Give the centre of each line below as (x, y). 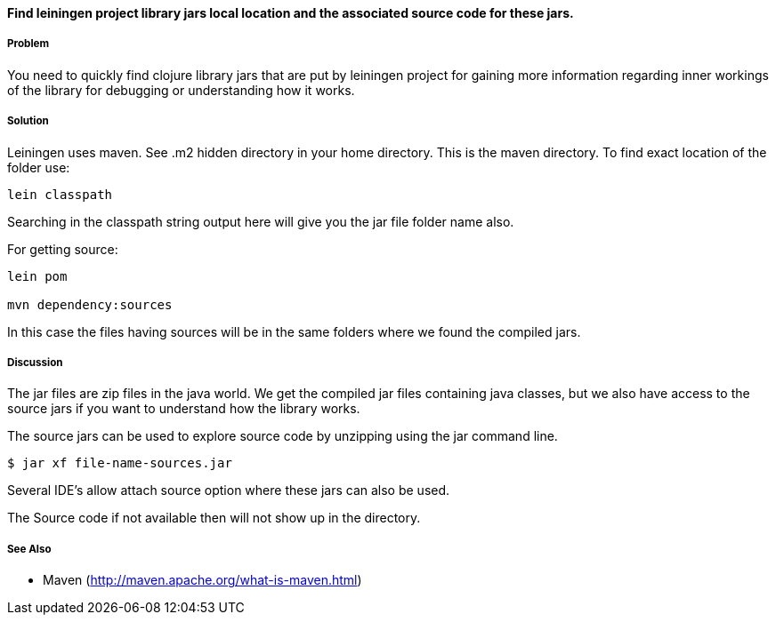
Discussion (35, 362)
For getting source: (63, 249)
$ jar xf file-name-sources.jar (120, 463)
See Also (29, 549)
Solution (28, 121)
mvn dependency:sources (90, 304)
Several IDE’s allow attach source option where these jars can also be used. (229, 490)
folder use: (39, 167)
